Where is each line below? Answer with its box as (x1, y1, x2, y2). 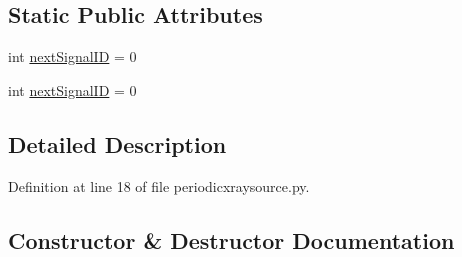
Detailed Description (8, 128, 227, 159)
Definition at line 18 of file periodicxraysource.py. (8, 175, 310, 196)
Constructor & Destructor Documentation (8, 224, 455, 255)
